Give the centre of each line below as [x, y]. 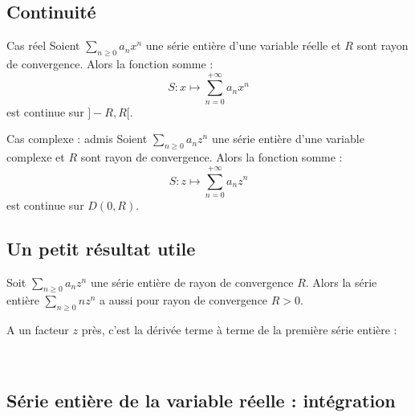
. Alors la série [341, 282]
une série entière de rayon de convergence [192, 282]
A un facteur [38, 330]
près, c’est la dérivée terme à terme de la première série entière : [239, 330]
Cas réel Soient [43, 45]
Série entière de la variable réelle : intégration [201, 400]
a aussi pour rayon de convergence [183, 300]
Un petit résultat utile [101, 248]
